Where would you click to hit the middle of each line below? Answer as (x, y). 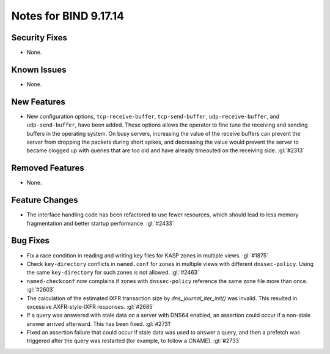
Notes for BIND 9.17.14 (68, 16)
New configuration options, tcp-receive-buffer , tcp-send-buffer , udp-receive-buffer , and (153, 116)
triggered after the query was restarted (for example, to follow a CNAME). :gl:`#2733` (134, 341)
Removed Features (48, 168)
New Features (38, 102)
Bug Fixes (31, 241)
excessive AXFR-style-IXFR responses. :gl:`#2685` (90, 306)
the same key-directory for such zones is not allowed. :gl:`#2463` (113, 273)
